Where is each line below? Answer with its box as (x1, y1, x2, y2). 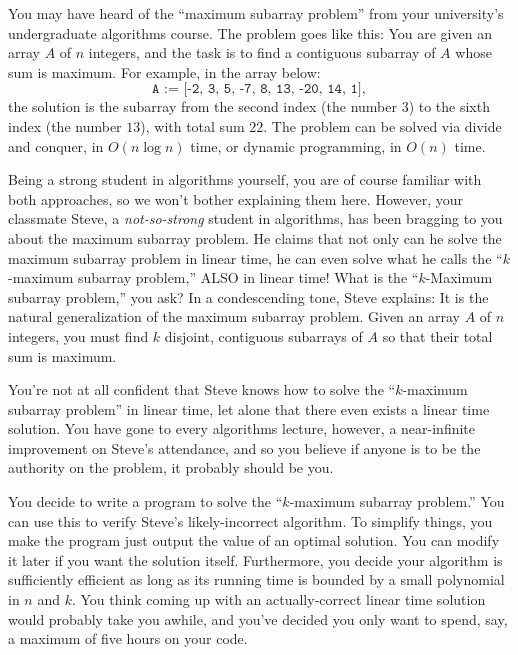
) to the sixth (408, 96, 490, 117)
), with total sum (140, 115, 245, 136)
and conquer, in (8, 135, 104, 156)
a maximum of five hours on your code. (8, 628, 248, 649)
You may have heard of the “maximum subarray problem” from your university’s (8, 3, 504, 23)
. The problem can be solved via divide (263, 115, 502, 136)
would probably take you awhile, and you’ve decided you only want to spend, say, (8, 608, 508, 629)
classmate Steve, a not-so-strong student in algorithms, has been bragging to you (8, 208, 503, 229)
